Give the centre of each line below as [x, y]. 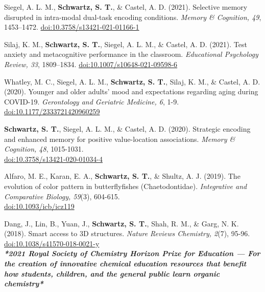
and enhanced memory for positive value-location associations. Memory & [120, 139]
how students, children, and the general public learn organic [112, 273]
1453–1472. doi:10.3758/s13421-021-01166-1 [72, 27]
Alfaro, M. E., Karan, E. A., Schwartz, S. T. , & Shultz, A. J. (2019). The [122, 176]
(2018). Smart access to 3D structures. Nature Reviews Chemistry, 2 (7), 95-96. [127, 233]
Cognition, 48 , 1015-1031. [44, 149]
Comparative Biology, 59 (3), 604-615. [62, 196]
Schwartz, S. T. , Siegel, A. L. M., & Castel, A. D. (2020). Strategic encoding [127, 128]
